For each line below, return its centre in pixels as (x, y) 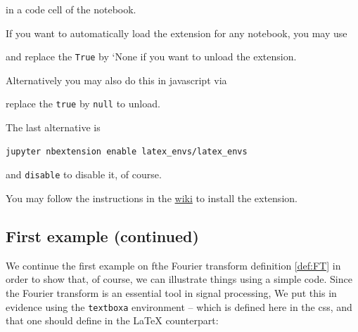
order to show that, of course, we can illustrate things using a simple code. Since (179, 279)
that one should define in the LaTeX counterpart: (112, 320)
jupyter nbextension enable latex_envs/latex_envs (127, 151)
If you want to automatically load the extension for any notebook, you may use (177, 33)
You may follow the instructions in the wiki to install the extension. (152, 198)
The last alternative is (53, 127)
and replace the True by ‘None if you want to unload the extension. (151, 57)
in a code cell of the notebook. (71, 9)
